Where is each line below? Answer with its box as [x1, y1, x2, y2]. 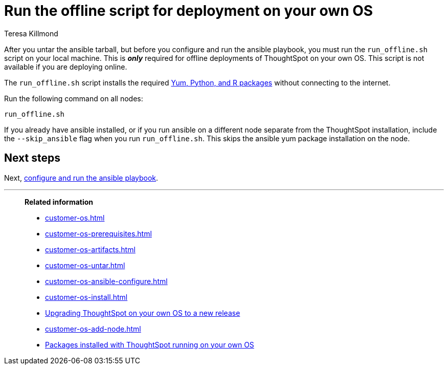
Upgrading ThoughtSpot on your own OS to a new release [45, 308, 240, 317]
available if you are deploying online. [4, 62, 127, 71]
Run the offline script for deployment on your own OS [4, 2, 373, 19]
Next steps [4, 151, 60, 165]
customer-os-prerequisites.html [45, 229, 152, 238]
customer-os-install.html [45, 292, 128, 301]
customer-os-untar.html [45, 261, 125, 270]
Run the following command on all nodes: [4, 94, 143, 103]
